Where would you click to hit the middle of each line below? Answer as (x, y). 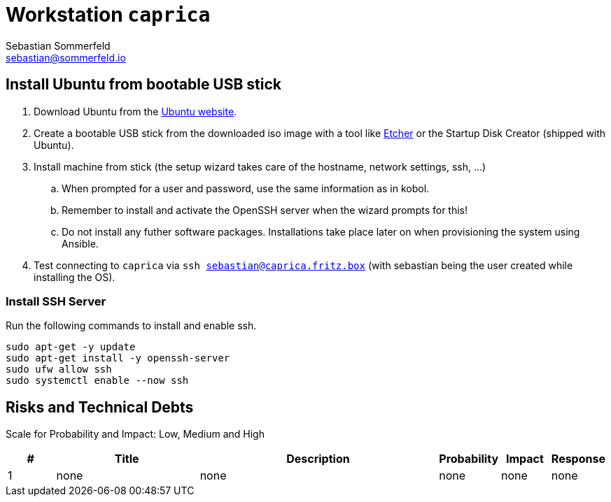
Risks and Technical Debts (100, 407)
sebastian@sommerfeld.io (66, 57)
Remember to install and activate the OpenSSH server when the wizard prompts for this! (265, 210)
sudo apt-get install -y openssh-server (118, 358)
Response (578, 459)
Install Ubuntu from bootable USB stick (144, 85)
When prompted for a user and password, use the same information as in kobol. (246, 188)
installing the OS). (75, 277)
